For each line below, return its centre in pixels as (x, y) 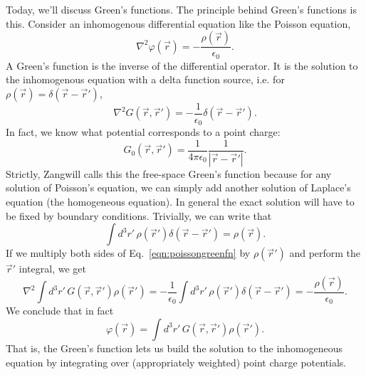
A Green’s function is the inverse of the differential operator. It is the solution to (182, 65)
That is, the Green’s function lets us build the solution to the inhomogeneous (174, 348)
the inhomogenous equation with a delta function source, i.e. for (145, 79)
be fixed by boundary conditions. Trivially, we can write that (139, 215)
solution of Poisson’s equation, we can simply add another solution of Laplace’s (178, 187)
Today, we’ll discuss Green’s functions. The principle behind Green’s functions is (181, 9)
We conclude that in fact (60, 311)
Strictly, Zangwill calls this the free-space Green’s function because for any (169, 173)
